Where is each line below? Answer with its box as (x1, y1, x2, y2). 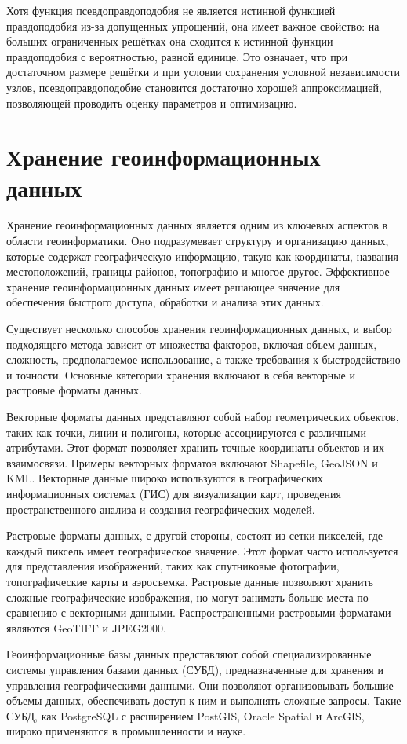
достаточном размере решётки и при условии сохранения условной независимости (6, 64, 401, 80)
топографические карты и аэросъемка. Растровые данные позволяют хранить (6, 573, 373, 589)
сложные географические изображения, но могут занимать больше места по (6, 588, 369, 605)
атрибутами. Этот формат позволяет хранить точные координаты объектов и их (6, 439, 384, 456)
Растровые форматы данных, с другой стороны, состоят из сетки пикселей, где (6, 527, 383, 544)
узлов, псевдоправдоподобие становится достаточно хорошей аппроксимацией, (6, 79, 382, 95)
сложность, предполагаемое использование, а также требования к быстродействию (6, 351, 401, 368)
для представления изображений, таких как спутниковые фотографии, (6, 558, 340, 574)
